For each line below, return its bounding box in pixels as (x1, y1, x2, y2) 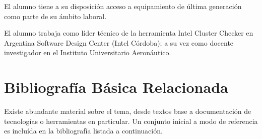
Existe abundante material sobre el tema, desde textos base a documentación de (4, 106, 251, 116)
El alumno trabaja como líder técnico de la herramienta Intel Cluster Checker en (4, 28, 253, 38)
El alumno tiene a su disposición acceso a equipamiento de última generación (4, 1, 242, 11)
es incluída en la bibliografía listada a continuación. (4, 125, 163, 136)
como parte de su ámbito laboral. (4, 11, 107, 21)
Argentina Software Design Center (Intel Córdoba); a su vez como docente (4, 37, 234, 48)
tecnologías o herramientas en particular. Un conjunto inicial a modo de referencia (4, 115, 258, 126)
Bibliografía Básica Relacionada (4, 77, 228, 97)
